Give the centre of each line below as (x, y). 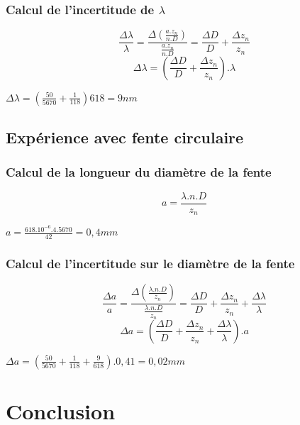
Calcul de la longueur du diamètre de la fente (139, 172)
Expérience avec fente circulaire (125, 137)
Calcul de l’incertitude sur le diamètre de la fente (150, 263)
